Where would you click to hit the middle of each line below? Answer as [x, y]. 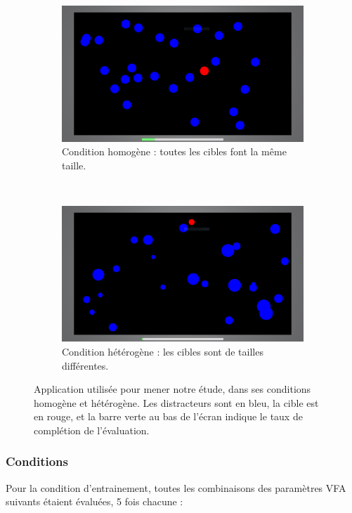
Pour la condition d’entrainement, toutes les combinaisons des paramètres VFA [176, 487]
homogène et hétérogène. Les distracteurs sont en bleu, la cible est [176, 402]
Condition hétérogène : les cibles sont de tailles [163, 351]
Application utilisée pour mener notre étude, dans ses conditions [172, 389]
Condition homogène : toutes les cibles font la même [174, 151]
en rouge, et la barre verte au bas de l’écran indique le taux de [168, 416]
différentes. [85, 365]
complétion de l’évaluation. [92, 430]
